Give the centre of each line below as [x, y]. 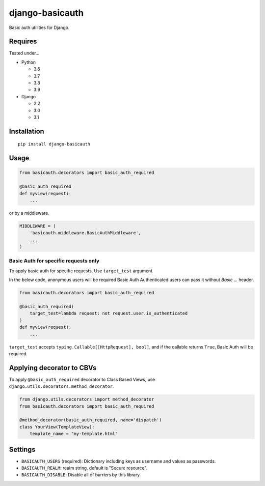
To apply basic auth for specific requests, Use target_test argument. [81, 271]
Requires [23, 42]
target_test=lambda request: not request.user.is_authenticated [109, 314]
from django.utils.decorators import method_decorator [87, 400]
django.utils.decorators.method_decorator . [62, 386]
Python [29, 62]
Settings [22, 449]
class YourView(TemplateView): [57, 427]
